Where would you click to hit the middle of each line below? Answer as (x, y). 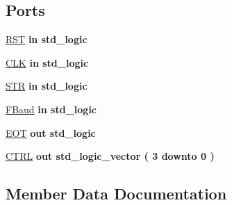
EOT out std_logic (51, 132)
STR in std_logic (47, 86)
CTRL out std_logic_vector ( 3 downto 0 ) (110, 156)
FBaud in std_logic (51, 109)
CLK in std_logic (47, 62)
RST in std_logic (47, 39)
